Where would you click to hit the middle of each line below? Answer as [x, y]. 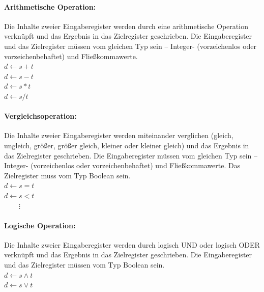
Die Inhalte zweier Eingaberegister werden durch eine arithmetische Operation [126, 26]
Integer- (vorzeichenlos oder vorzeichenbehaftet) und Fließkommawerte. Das [122, 165]
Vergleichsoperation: [40, 116]
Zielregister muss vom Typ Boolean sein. [67, 175]
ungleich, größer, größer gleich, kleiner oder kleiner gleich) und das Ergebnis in [127, 145]
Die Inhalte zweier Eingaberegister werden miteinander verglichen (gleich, [119, 135]
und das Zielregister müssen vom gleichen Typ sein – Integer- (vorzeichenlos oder [130, 46]
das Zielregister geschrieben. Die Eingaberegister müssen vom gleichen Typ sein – [131, 155]
